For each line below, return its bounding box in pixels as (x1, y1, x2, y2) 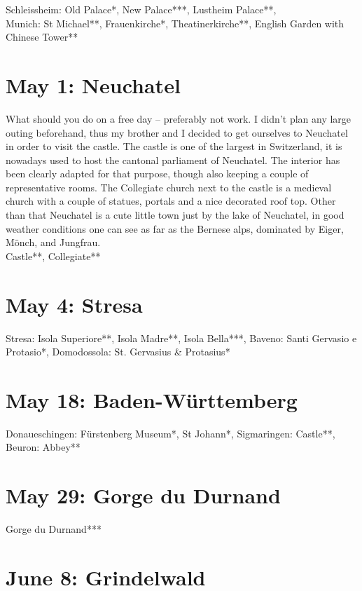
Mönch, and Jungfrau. (6, 235, 101, 250)
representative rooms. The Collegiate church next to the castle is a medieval (6, 179, 332, 194)
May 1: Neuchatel (6, 70, 181, 99)
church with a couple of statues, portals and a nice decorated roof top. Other (6, 193, 336, 208)
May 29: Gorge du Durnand (6, 481, 281, 510)
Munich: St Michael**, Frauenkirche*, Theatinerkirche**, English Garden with (6, 15, 344, 30)
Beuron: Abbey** (6, 440, 81, 454)
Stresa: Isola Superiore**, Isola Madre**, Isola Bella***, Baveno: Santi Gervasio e (6, 330, 357, 345)
